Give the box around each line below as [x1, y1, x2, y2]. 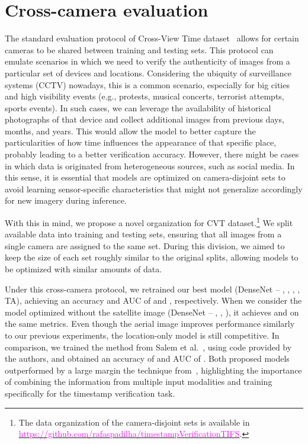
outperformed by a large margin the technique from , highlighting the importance [5, 363, 302, 376]
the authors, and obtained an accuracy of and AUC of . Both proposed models [5, 352, 290, 365]
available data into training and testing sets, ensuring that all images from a [5, 228, 282, 240]
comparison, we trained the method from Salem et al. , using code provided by [5, 340, 292, 353]
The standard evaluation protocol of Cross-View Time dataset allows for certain [5, 32, 299, 44]
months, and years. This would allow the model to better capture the [5, 124, 256, 137]
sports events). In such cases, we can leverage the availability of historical [5, 101, 271, 114]
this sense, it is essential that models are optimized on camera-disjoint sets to [5, 171, 285, 184]
